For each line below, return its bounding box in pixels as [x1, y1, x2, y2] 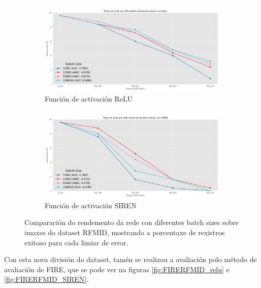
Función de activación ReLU [45, 93, 133, 104]
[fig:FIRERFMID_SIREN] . [4, 274, 89, 284]
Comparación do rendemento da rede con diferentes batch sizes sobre [24, 217, 239, 228]
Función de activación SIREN [45, 200, 137, 210]
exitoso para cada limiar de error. [24, 237, 128, 247]
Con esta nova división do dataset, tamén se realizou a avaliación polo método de [4, 254, 257, 265]
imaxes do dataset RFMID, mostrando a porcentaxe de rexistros [24, 227, 225, 237]
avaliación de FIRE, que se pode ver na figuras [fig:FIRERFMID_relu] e [4, 264, 230, 274]
